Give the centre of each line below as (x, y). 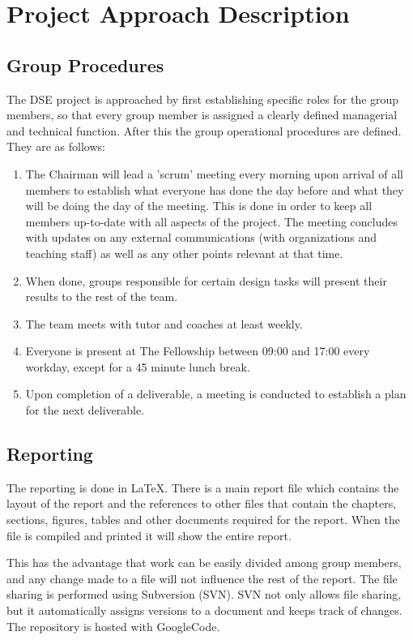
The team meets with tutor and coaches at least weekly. (164, 323)
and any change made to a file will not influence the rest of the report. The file (202, 578)
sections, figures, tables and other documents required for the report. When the (204, 520)
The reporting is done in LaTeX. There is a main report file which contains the (203, 487)
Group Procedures (85, 64)
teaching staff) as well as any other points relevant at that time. (184, 253)
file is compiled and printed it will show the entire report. (149, 535)
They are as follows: (56, 146)
